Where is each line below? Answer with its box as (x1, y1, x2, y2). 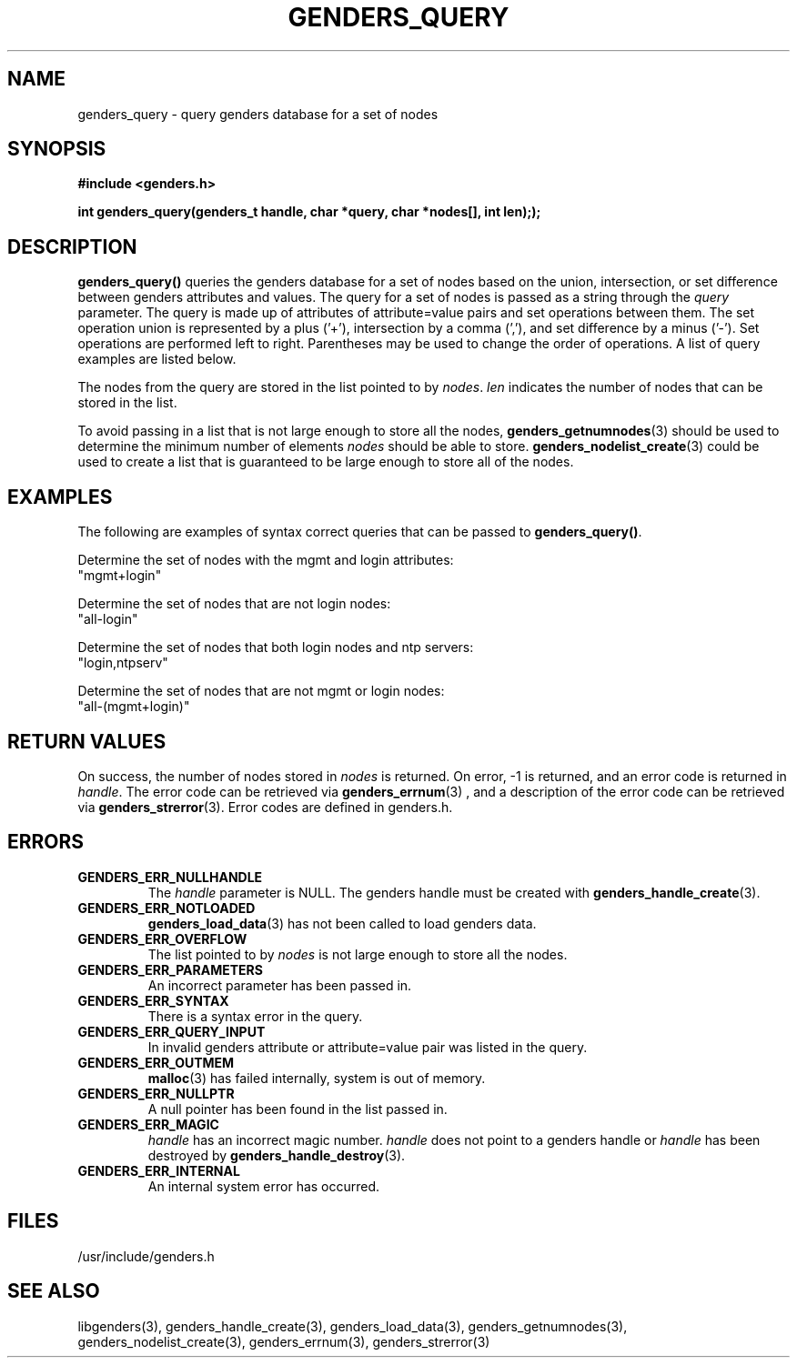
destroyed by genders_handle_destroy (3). (147, 1147, 406, 1163)
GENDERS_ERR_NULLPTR (77, 1085, 235, 1101)
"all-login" (77, 611, 138, 627)
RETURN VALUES (7, 729, 166, 753)
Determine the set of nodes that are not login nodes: (77, 596, 391, 612)
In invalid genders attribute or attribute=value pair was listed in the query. (147, 1039, 588, 1055)
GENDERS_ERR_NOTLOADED (77, 899, 256, 916)
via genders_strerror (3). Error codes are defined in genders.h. (77, 798, 453, 815)
